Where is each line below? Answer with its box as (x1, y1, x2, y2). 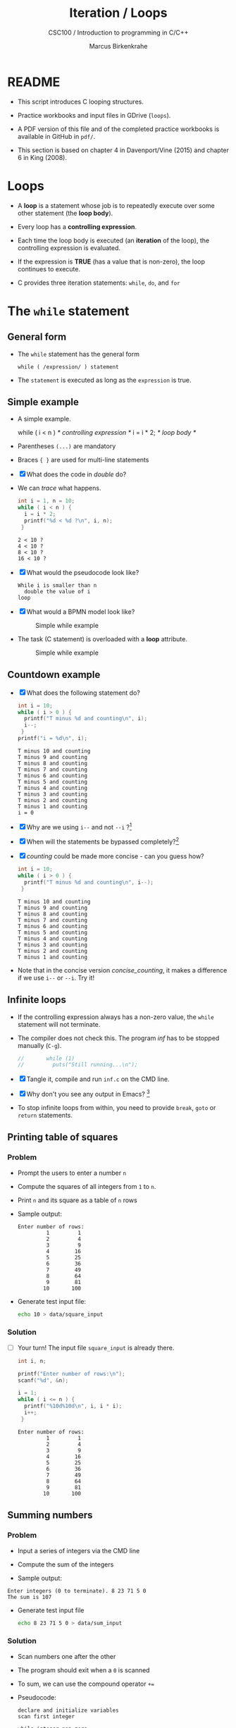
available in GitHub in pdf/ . (17, 132, 96, 140)
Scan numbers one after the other (17, 1652, 116, 1660)
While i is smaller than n (17, 581, 97, 589)
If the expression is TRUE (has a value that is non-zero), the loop (17, 257, 206, 266)
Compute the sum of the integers (17, 1560, 114, 1569)
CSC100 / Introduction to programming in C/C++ (48, 28, 189, 37)
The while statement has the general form (17, 350, 139, 358)
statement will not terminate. (17, 1020, 101, 1028)
